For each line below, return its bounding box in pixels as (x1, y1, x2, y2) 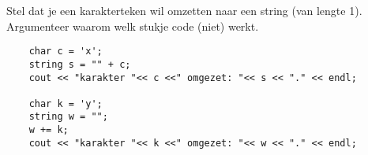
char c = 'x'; (28, 46, 103, 57)
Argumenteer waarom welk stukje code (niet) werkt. (6, 17, 259, 34)
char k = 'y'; (28, 98, 103, 109)
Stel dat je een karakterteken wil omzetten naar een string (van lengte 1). (6, 2, 362, 18)
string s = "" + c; (28, 58, 131, 70)
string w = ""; (28, 111, 108, 123)
